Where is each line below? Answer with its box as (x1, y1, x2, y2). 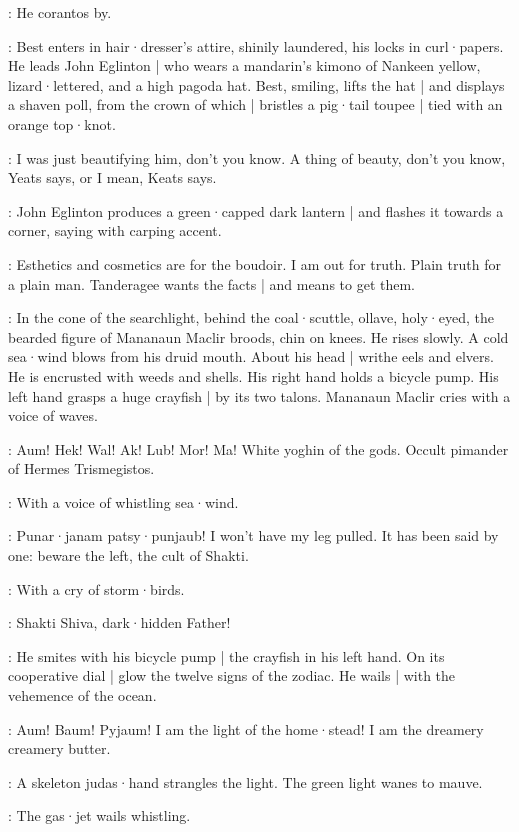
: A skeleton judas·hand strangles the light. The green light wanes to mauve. (8, 771, 483, 792)
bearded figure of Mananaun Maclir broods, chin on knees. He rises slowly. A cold (8, 326, 509, 347)
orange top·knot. (8, 113, 116, 134)
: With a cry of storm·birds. (8, 578, 185, 599)
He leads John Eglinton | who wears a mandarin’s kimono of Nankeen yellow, (8, 55, 481, 76)
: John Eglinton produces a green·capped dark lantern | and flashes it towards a (8, 200, 504, 221)
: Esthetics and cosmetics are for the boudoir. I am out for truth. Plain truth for (8, 253, 501, 274)
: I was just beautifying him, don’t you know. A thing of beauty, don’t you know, (8, 147, 506, 168)
